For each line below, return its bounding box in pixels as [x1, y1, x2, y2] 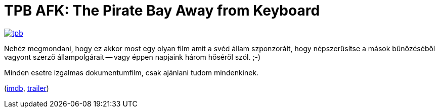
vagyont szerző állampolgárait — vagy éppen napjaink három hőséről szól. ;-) [4, 52, 261, 61]
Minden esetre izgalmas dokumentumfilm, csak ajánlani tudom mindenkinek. [4, 68, 259, 77]
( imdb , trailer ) [4, 83, 49, 92]
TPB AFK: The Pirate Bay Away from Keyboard [4, 2, 320, 19]
